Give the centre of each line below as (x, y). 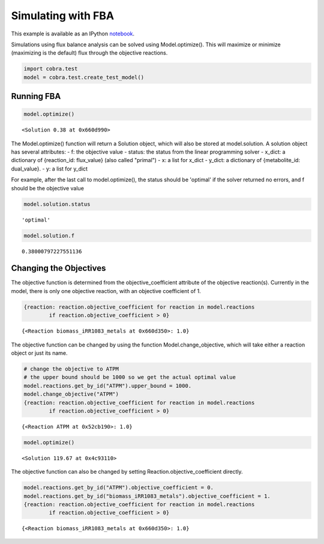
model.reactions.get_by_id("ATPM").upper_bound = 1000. (108, 385)
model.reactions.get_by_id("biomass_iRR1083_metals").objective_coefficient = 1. (147, 496)
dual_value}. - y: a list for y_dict (49, 169)
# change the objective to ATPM (71, 369)
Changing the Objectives (58, 268)
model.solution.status (57, 204)
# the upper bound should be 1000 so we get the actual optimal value (130, 377)
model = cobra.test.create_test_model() (84, 77)
